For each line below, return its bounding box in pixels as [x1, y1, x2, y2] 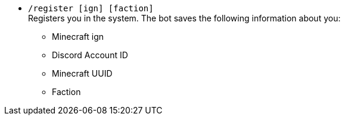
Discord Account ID [52, 50, 128, 60]
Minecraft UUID [52, 68, 113, 78]
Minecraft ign [52, 31, 104, 42]
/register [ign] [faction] [28, 4, 154, 13]
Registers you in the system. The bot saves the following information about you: [28, 13, 341, 23]
